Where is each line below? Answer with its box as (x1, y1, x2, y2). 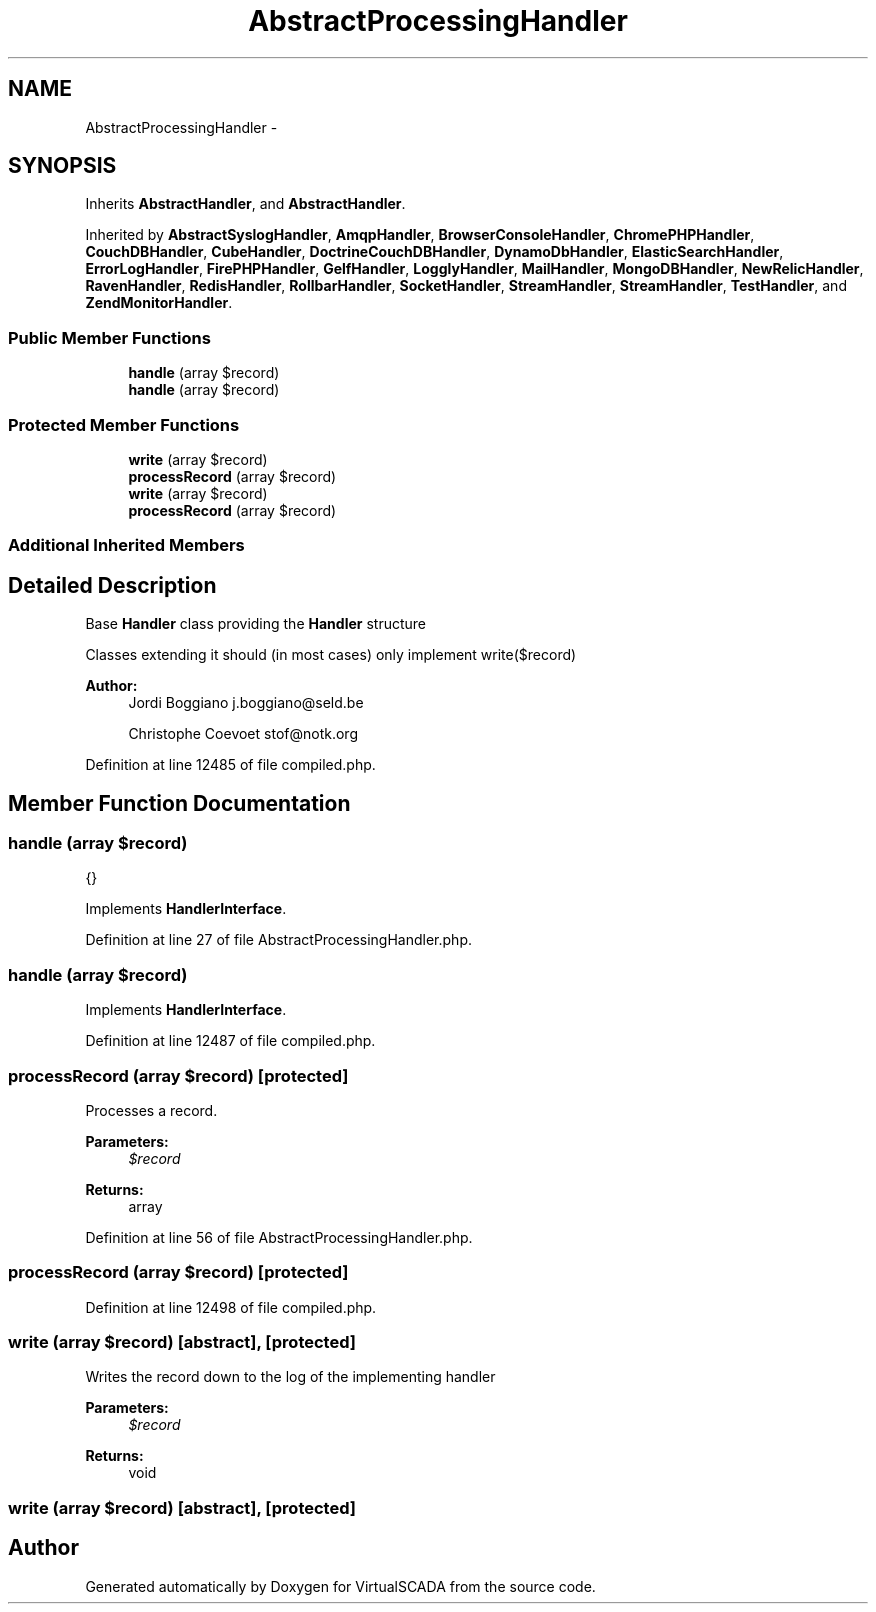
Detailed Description (8, 572, 217, 598)
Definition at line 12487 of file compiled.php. (85, 1032, 376, 1050)
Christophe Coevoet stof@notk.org (128, 725, 358, 743)
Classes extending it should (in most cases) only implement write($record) (85, 646, 577, 664)
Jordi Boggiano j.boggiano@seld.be (128, 694, 364, 712)
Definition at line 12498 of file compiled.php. (85, 1298, 377, 1316)
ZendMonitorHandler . (85, 294, 233, 312)
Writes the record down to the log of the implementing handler (85, 1368, 496, 1386)
